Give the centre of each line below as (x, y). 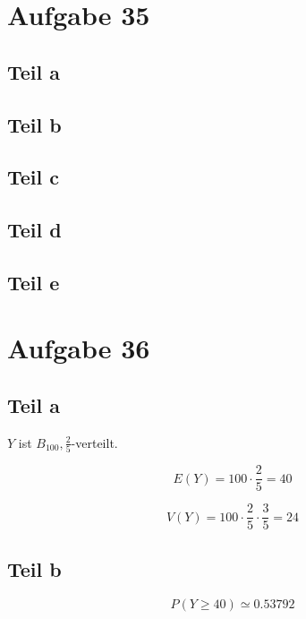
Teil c (34, 177)
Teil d (34, 230)
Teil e (34, 282)
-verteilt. (94, 442)
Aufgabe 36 (79, 348)
